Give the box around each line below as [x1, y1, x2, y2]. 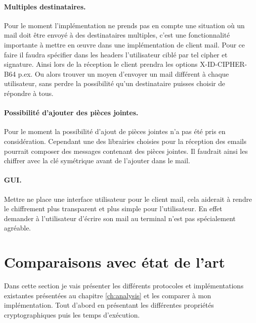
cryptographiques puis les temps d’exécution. [4, 309, 140, 320]
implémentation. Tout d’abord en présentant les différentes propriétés [4, 300, 214, 310]
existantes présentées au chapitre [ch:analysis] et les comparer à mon [4, 290, 212, 300]
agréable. [4, 223, 31, 233]
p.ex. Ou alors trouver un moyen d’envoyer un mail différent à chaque [18, 68, 229, 79]
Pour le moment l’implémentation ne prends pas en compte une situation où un [4, 20, 245, 30]
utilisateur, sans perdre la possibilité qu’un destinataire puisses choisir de [4, 78, 225, 89]
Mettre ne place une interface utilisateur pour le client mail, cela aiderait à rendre [4, 193, 252, 204]
